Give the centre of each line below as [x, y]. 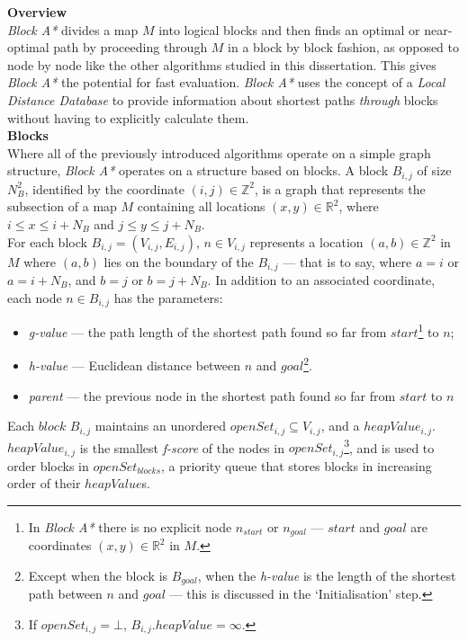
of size [434, 170]
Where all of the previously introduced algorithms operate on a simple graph [219, 152]
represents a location [306, 241]
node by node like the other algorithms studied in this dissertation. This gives [222, 64]
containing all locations [201, 206]
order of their [44, 483]
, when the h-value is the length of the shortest [327, 575]
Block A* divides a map [73, 29]
